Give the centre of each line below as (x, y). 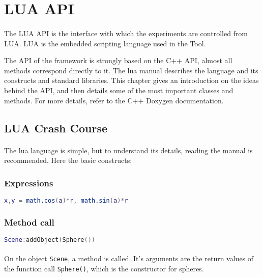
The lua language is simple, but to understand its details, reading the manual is (128, 150)
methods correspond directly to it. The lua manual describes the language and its (131, 70)
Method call (29, 222)
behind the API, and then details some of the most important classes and (119, 90)
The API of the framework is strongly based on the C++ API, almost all (118, 60)
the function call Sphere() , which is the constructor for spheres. (104, 269)
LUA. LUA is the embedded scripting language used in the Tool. (105, 43)
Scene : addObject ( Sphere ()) (50, 240)
